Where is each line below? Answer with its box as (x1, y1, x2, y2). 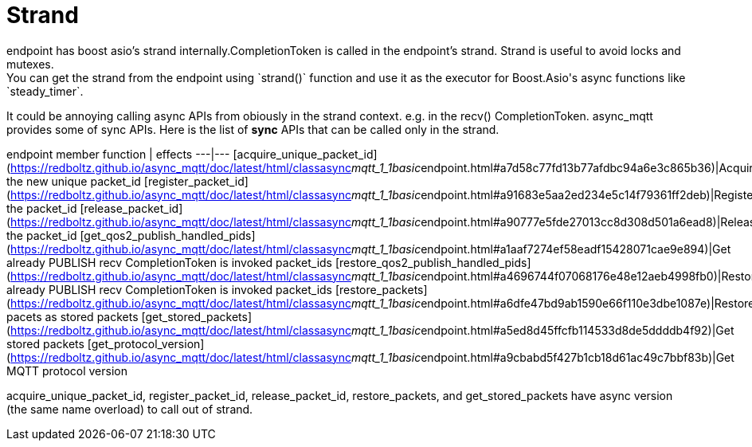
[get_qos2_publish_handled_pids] (80, 228, 256, 242)
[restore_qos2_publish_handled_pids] (335, 255, 531, 269)
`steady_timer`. (6, 84, 84, 98)
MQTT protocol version (6, 363, 127, 378)
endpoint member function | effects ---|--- (6, 147, 230, 161)
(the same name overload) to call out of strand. (6, 402, 253, 416)
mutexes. (6, 57, 54, 71)
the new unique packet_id (6, 174, 141, 188)
